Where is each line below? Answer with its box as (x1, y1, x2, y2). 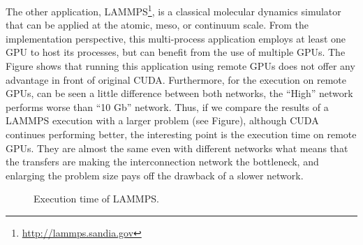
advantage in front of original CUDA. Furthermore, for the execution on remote (6, 72, 346, 87)
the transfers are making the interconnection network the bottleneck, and (6, 154, 319, 169)
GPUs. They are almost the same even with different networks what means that (6, 140, 348, 155)
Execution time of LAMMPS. (34, 191, 159, 206)
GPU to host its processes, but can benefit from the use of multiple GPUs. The (6, 45, 346, 59)
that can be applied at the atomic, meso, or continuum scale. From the (6, 17, 309, 32)
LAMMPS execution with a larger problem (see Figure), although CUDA (6, 113, 319, 128)
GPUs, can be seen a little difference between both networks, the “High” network (6, 86, 353, 101)
